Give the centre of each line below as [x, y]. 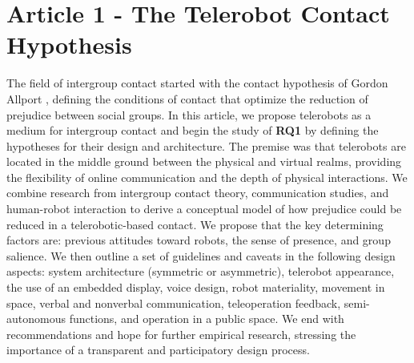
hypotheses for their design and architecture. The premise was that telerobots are [206, 145]
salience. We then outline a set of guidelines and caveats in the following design [201, 255]
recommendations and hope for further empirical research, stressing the [181, 334]
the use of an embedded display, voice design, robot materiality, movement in [196, 287]
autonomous [36, 319]
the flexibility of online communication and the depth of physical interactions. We [207, 177]
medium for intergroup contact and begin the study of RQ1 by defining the [193, 130]
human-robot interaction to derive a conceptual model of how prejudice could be [204, 209]
